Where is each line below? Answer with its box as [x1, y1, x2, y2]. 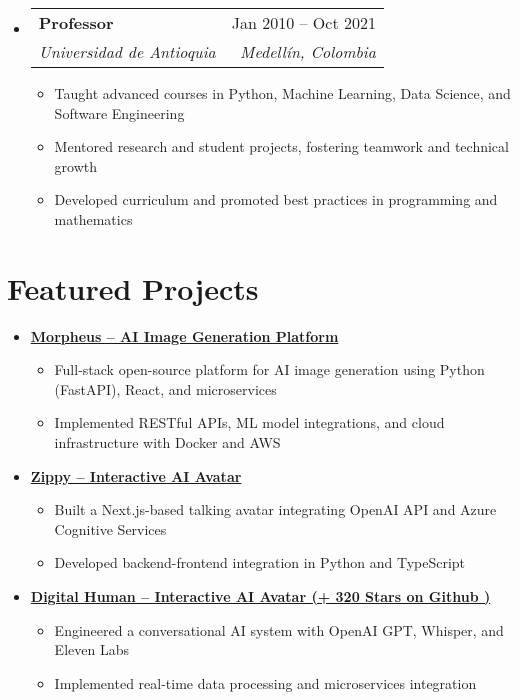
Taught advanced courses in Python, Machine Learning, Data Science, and [54, 83, 511, 103]
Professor [38, 11, 114, 34]
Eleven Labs [54, 639, 129, 660]
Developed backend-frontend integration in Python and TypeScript [54, 552, 466, 573]
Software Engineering [54, 102, 185, 123]
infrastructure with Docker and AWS [54, 432, 281, 453]
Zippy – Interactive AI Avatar [30, 465, 242, 486]
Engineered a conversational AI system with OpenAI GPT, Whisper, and [54, 619, 504, 640]
